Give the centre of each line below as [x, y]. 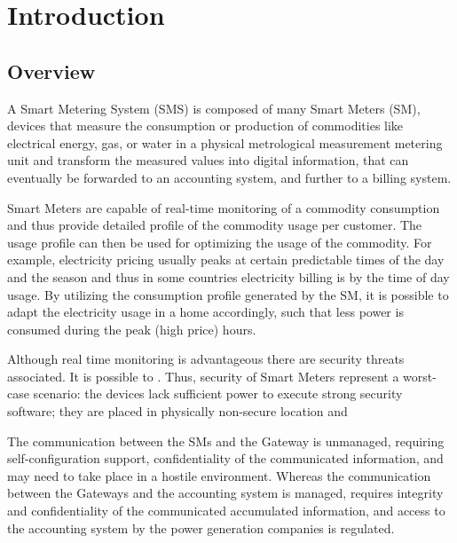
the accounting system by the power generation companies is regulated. [201, 527]
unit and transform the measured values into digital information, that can [208, 160]
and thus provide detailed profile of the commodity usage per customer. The [215, 225]
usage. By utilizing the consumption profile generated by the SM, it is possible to [228, 294]
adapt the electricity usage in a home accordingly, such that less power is [205, 312]
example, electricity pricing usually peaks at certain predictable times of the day [226, 260]
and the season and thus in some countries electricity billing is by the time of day [228, 276]
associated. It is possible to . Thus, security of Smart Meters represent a [203, 376]
